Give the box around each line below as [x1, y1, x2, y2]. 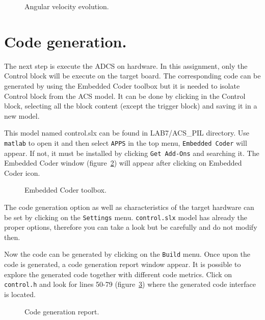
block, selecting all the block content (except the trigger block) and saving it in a [4, 100, 257, 111]
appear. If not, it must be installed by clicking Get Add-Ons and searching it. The [4, 147, 259, 158]
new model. [4, 110, 40, 121]
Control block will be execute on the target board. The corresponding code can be [4, 70, 261, 81]
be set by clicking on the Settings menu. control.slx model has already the [4, 211, 247, 222]
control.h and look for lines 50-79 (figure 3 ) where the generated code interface [4, 279, 256, 289]
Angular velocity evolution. [24, 1, 109, 11]
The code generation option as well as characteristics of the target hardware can [4, 201, 254, 212]
